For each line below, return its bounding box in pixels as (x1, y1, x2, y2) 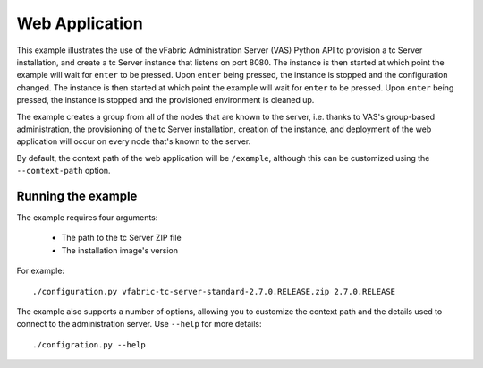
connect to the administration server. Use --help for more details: (16, 319, 262, 329)
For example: (16, 265, 65, 277)
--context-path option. (16, 166, 111, 176)
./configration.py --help (32, 339, 147, 349)
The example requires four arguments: (16, 211, 158, 223)
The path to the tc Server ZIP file (61, 233, 182, 244)
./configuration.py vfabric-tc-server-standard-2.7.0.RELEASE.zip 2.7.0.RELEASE (32, 287, 396, 296)
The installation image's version (61, 244, 179, 255)
